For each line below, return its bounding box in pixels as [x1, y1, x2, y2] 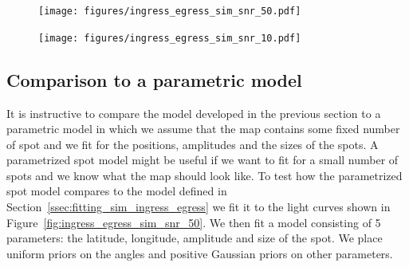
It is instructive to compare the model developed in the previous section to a [6, 104, 381, 121]
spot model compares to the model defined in [6, 183, 227, 199]
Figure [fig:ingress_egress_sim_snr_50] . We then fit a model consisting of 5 [6, 214, 381, 230]
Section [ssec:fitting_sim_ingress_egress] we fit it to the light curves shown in [6, 198, 391, 215]
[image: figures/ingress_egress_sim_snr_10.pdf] [38, 32, 301, 44]
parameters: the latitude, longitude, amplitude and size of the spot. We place [6, 230, 383, 246]
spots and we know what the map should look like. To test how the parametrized [6, 167, 403, 183]
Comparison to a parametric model [6, 67, 302, 92]
